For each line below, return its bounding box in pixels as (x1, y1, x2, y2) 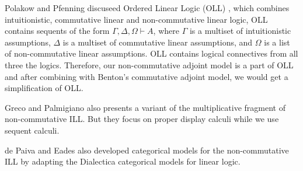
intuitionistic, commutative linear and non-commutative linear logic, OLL (5, 13, 268, 25)
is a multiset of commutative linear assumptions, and (62, 36, 253, 48)
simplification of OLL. (5, 82, 83, 94)
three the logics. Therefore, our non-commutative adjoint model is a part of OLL (5, 58, 294, 71)
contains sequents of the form (5, 25, 110, 37)
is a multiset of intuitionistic (189, 25, 291, 37)
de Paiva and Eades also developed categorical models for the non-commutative (5, 144, 289, 156)
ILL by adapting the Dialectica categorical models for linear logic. (5, 155, 241, 167)
